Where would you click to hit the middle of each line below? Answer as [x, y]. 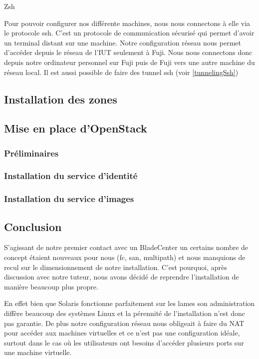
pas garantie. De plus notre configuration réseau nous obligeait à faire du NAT [124, 323]
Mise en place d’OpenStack [76, 128]
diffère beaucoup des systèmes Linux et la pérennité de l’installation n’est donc [125, 313]
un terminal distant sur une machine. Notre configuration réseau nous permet [123, 42]
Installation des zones [61, 99]
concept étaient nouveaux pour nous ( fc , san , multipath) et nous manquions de [125, 257]
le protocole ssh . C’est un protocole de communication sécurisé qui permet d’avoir [129, 33]
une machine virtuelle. [38, 352]
